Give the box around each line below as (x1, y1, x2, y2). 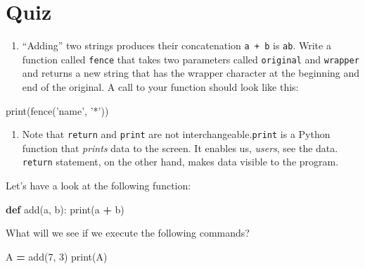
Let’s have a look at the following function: (6, 178, 191, 193)
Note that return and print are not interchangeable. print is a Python (22, 127, 331, 142)
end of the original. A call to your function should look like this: (22, 80, 299, 94)
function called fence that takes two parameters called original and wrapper (22, 51, 359, 66)
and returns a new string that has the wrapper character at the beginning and (22, 65, 360, 80)
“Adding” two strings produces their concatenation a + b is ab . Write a (22, 38, 331, 53)
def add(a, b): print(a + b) (6, 201, 124, 216)
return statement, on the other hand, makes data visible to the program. (22, 154, 339, 169)
